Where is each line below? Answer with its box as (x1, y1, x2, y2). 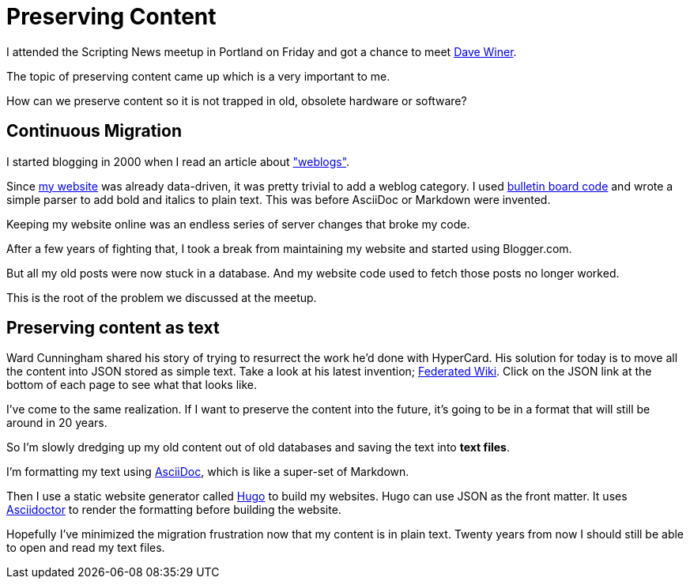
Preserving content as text (6, 318, 220, 338)
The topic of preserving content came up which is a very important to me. (6, 69, 390, 83)
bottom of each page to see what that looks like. (6, 378, 258, 392)
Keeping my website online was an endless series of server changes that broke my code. (6, 217, 470, 231)
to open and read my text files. (6, 541, 165, 555)
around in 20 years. (6, 416, 107, 430)
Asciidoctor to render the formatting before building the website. (6, 503, 341, 517)
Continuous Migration (6, 121, 183, 142)
